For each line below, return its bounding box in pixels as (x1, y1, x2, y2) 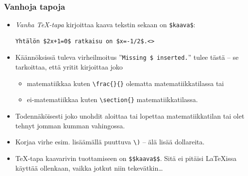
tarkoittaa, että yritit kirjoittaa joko (15, 62, 123, 72)
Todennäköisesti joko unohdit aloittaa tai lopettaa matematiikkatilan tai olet (15, 111, 245, 121)
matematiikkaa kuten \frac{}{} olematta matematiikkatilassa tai (27, 78, 224, 88)
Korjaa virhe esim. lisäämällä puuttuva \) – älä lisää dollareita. (15, 137, 205, 147)
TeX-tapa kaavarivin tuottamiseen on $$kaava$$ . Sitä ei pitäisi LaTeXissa (15, 153, 237, 163)
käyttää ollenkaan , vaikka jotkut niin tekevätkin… (15, 162, 163, 173)
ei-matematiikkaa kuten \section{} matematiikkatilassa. (27, 94, 198, 105)
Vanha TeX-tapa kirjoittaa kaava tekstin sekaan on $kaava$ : (15, 19, 196, 30)
